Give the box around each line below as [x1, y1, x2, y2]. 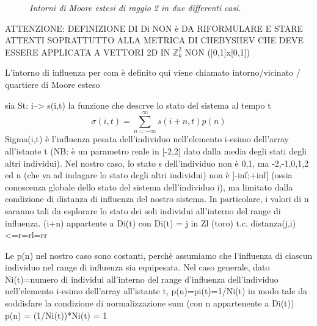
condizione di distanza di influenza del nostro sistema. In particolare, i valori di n [5, 192, 309, 205]
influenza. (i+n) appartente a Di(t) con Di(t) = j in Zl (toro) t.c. [5, 216, 248, 229]
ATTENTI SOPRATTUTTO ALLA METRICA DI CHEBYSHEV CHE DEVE [5, 34, 304, 46]
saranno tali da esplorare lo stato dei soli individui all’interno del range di [5, 204, 281, 217]
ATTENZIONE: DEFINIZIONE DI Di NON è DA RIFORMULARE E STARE [5, 21, 304, 34]
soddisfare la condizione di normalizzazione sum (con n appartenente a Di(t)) [5, 297, 294, 310]
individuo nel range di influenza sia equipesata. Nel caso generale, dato [5, 261, 270, 273]
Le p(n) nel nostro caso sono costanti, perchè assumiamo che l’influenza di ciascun [5, 248, 313, 261]
